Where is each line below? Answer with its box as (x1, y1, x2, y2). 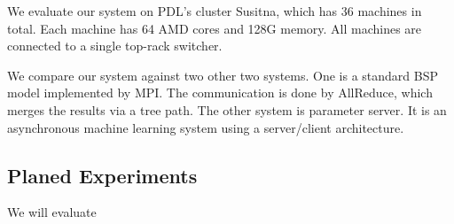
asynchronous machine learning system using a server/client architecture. (7, 118, 404, 136)
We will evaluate (7, 203, 97, 221)
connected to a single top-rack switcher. (7, 36, 223, 55)
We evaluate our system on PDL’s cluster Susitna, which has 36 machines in (7, 2, 422, 19)
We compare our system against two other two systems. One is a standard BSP (7, 66, 439, 84)
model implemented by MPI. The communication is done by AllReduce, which (7, 83, 433, 102)
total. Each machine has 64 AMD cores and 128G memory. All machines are (7, 19, 422, 37)
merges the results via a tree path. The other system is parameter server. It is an (7, 100, 447, 119)
